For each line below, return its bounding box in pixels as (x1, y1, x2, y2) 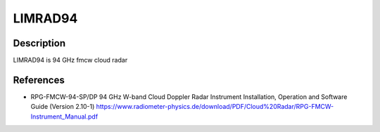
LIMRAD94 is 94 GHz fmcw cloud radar (13, 56, 128, 65)
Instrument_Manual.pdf (30, 112, 99, 121)
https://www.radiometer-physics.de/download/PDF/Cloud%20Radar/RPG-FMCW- (96, 103, 334, 111)
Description (13, 37, 66, 49)
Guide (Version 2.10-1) (30, 103, 95, 111)
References (13, 74, 65, 86)
